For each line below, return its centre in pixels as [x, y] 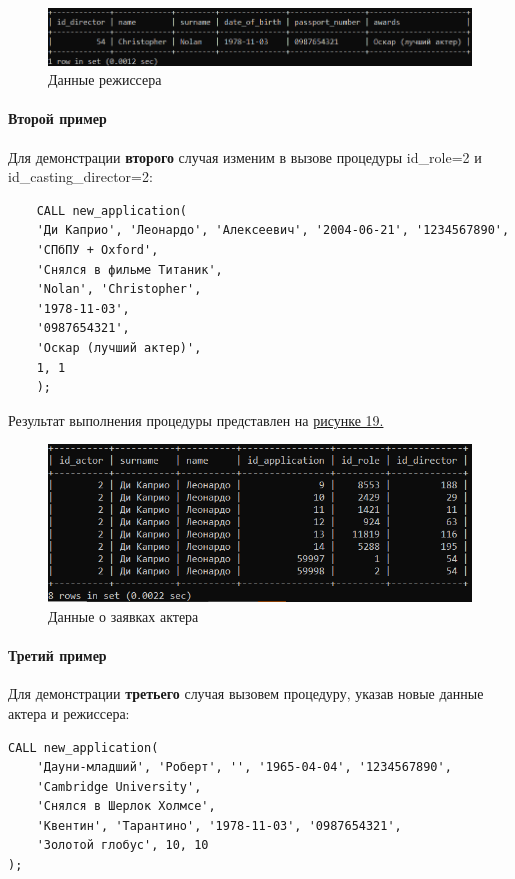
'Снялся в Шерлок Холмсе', [126, 806]
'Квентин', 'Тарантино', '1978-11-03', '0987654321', [219, 825]
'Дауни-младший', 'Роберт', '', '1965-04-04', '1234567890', [244, 767]
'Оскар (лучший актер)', [119, 348]
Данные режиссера [105, 79]
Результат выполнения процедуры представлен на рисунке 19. [196, 419]
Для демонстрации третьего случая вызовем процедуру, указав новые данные [246, 693]
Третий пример [57, 655]
